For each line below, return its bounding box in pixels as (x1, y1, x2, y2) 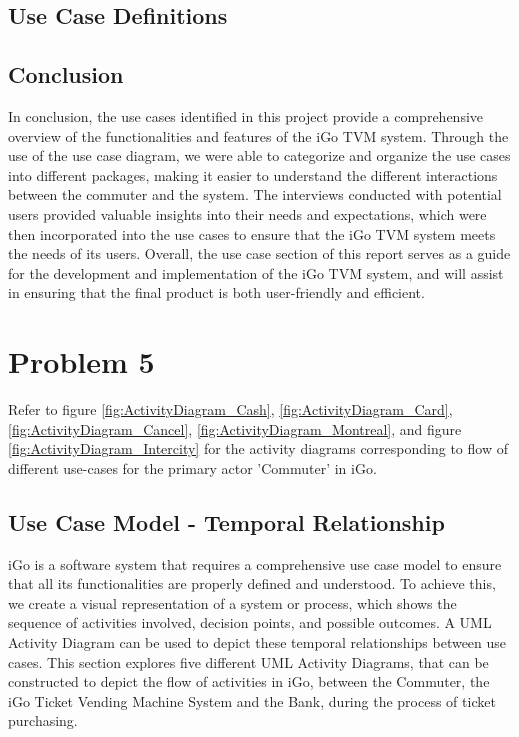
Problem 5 (8, 341, 155, 382)
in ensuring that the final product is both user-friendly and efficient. (8, 282, 425, 303)
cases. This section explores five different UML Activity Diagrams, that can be (8, 651, 489, 672)
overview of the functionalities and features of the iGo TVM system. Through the (8, 125, 509, 146)
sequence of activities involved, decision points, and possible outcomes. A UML (8, 612, 492, 633)
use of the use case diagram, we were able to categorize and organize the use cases (8, 145, 511, 166)
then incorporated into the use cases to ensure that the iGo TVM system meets (8, 223, 496, 244)
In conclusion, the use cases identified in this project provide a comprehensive (8, 105, 484, 126)
